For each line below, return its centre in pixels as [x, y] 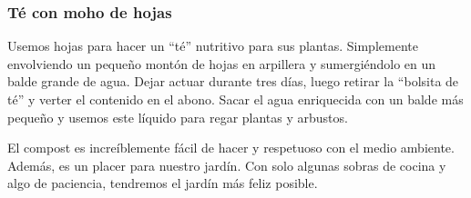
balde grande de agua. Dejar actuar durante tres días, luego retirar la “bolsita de [233, 81]
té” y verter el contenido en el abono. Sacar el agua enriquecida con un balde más [235, 99]
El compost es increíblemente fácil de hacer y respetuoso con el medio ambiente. [231, 148]
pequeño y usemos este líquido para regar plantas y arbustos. [178, 117]
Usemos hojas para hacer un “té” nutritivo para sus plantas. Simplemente [213, 46]
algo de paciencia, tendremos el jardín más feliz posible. [163, 183]
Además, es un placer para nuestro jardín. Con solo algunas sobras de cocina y [227, 165]
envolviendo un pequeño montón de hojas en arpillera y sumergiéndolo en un [222, 63]
